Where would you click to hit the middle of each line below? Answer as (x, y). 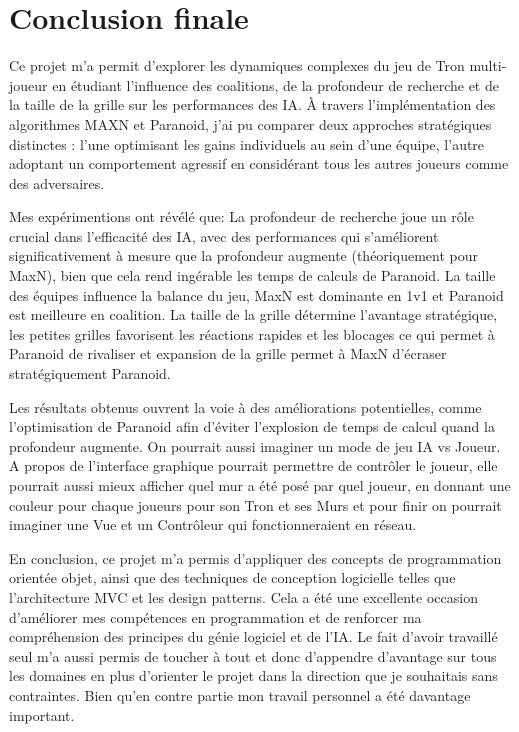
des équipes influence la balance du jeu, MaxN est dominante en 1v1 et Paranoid (256, 294)
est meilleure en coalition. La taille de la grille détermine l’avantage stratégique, (253, 314)
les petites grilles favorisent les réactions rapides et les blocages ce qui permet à (252, 333)
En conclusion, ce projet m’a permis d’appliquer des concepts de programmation (255, 557)
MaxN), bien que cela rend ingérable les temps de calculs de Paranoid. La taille (252, 275)
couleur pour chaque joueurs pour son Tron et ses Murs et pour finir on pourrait (255, 504)
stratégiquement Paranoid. (90, 373)
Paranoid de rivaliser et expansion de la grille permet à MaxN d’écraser (228, 353)
